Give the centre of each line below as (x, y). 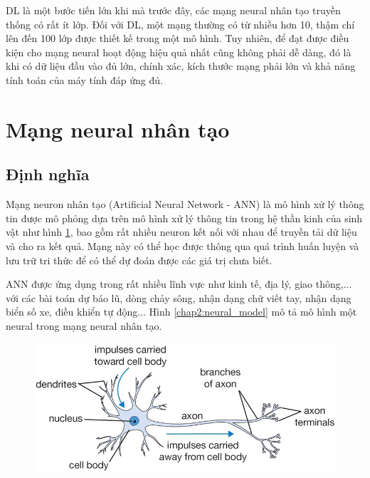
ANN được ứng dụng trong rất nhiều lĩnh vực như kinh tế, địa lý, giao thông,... (179, 284)
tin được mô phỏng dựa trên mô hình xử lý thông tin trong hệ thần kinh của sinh (184, 218)
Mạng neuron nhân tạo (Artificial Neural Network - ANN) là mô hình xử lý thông (185, 204)
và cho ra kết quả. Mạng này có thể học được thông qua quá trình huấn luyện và (183, 245)
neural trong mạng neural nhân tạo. (84, 325)
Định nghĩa (48, 174)
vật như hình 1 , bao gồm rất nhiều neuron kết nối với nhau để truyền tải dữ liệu (181, 232)
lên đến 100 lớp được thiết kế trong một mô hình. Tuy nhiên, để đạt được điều (178, 38)
